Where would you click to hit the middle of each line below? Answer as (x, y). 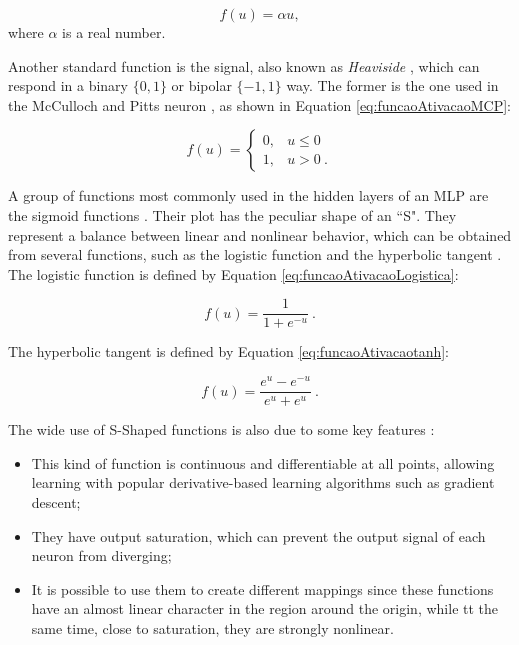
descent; (56, 501)
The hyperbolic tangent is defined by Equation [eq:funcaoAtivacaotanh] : (229, 351)
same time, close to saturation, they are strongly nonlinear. (212, 627)
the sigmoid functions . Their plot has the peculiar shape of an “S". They (232, 214)
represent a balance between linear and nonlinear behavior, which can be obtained (260, 234)
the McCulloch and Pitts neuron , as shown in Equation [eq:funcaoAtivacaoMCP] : (259, 104)
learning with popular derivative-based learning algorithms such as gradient (263, 482)
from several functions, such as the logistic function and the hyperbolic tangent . (255, 254)
